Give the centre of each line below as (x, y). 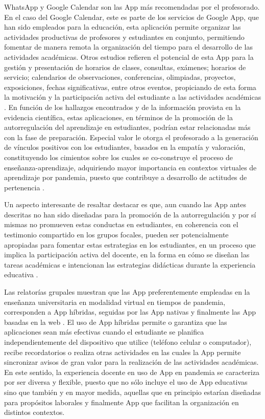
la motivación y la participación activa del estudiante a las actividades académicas (133, 97)
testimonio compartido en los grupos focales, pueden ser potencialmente (116, 235)
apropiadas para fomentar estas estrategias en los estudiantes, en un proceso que (130, 244)
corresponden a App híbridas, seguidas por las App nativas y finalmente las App (130, 312)
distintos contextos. (34, 412)
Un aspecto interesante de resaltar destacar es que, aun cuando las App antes (125, 204)
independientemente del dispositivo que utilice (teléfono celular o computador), (128, 342)
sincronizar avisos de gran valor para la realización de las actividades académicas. (131, 362)
